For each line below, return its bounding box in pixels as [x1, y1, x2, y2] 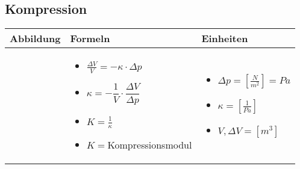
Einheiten [201, 31, 248, 46]
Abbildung [10, 31, 61, 46]
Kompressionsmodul [107, 138, 192, 152]
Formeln [70, 31, 110, 46]
